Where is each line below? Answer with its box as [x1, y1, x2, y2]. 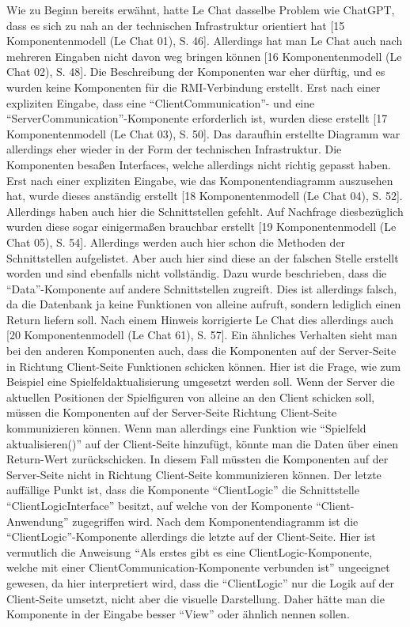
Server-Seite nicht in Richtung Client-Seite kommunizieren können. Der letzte [6, 466, 382, 482]
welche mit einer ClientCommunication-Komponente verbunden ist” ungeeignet [6, 559, 390, 576]
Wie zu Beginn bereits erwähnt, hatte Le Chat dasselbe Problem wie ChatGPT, [6, 2, 395, 17]
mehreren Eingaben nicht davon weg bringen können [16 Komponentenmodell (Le [6, 47, 402, 64]
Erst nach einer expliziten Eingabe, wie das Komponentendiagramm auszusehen [6, 172, 393, 188]
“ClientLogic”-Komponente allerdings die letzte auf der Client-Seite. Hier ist [6, 528, 376, 545]
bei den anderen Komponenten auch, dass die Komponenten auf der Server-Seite [6, 342, 397, 359]
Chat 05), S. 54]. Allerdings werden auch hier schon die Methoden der [6, 233, 346, 250]
